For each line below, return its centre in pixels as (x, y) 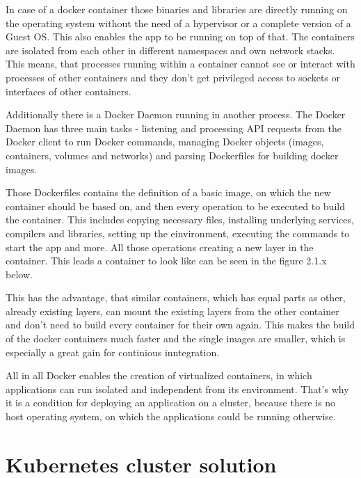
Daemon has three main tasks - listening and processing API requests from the (174, 128)
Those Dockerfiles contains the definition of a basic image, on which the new (168, 192)
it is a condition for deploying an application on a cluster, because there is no (171, 403)
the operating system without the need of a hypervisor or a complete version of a (178, 23)
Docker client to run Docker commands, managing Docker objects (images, (165, 142)
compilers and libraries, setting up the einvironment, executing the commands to (178, 233)
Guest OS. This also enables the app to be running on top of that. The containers (180, 37)
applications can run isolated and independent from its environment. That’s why (177, 389)
